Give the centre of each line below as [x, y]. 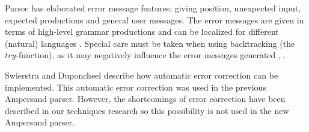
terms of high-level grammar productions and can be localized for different [142, 31]
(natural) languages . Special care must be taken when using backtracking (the [150, 43]
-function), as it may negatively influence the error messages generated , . [151, 55]
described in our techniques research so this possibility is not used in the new [147, 110]
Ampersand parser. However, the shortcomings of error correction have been [145, 99]
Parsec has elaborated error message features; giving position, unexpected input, [153, 8]
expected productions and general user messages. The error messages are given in [154, 19]
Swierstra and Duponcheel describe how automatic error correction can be [142, 75]
